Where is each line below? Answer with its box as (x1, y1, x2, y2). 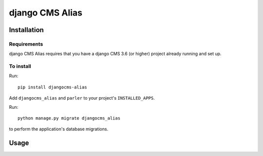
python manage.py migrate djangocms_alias (18, 116, 121, 121)
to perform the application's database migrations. (9, 126, 109, 132)
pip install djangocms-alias (18, 84, 87, 90)
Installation (9, 26, 44, 34)
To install (9, 63, 31, 70)
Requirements (9, 40, 43, 47)
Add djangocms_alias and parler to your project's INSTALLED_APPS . (9, 95, 155, 101)
